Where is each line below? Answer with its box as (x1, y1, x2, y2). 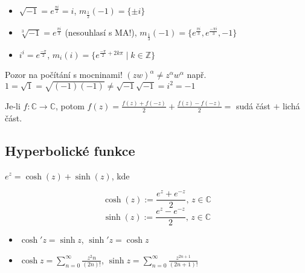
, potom (56, 99, 85, 112)
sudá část (236, 99, 271, 112)
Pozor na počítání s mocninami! (5, 68, 123, 81)
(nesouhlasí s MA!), (65, 26, 137, 39)
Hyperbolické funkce (5, 141, 135, 159)
